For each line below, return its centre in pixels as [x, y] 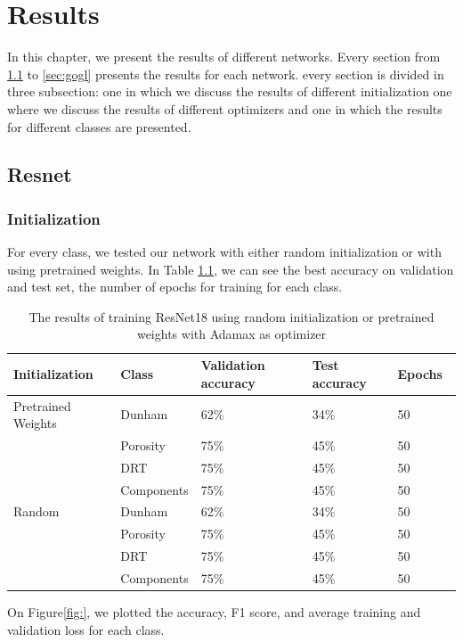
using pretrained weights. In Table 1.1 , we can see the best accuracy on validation [231, 269]
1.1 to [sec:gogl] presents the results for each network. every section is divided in [226, 74]
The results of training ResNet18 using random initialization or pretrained [231, 316]
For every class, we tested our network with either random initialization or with [224, 252]
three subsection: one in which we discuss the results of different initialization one [230, 91]
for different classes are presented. [99, 126]
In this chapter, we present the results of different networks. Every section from [224, 57]
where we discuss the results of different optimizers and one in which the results [225, 108]
